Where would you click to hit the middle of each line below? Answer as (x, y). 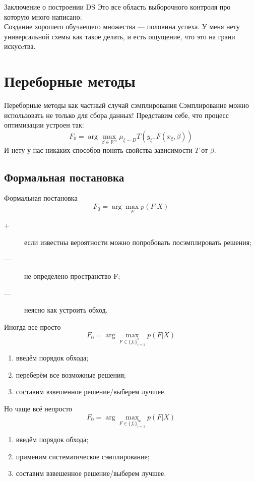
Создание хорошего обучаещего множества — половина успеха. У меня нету (122, 26)
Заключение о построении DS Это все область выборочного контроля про (117, 7)
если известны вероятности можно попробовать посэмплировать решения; (138, 242)
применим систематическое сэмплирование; (83, 456)
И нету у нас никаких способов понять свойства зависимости (98, 149)
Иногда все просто (33, 326)
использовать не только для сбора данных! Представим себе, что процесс (116, 115)
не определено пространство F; (72, 276)
